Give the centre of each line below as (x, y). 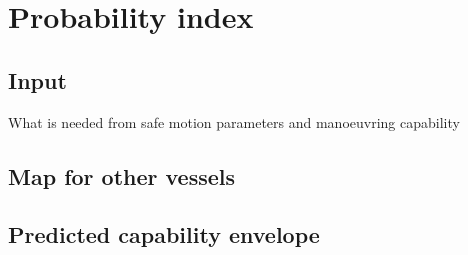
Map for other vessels (122, 175)
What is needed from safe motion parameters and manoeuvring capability (234, 121)
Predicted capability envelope (164, 234)
